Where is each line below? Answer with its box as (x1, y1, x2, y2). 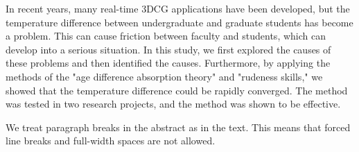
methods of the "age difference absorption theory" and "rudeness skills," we (6, 69, 323, 83)
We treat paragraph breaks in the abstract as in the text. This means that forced (6, 119, 351, 134)
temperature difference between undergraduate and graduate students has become (6, 15, 353, 29)
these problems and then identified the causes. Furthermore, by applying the (6, 56, 331, 70)
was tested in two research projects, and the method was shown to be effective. (6, 96, 341, 111)
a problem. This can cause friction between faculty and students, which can (6, 28, 326, 43)
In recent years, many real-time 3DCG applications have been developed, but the (6, 1, 350, 15)
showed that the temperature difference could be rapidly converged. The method (6, 83, 348, 97)
